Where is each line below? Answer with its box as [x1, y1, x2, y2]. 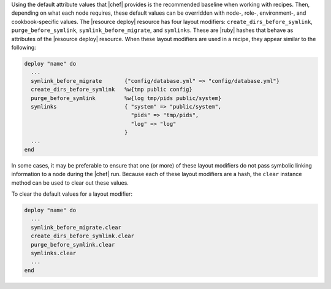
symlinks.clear [31, 249, 77, 256]
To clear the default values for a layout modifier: [11, 190, 133, 198]
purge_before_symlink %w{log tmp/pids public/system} [31, 94, 222, 101]
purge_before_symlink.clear [31, 241, 115, 248]
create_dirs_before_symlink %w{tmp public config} [31, 86, 192, 93]
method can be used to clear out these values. [11, 179, 129, 187]
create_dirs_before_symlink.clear [31, 233, 135, 239]
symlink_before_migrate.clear [31, 224, 122, 231]
